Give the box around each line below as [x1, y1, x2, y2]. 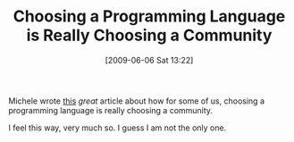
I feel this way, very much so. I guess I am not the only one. [8, 122, 227, 133]
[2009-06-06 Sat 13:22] [105, 54, 194, 65]
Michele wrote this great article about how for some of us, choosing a [8, 96, 265, 106]
